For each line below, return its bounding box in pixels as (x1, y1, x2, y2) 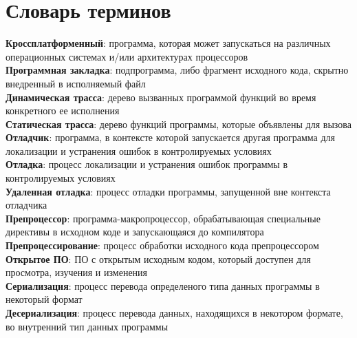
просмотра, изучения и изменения (6, 265, 148, 279)
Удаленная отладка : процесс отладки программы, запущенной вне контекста (6, 184, 331, 198)
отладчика (6, 198, 47, 212)
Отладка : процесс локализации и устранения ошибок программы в (6, 157, 288, 171)
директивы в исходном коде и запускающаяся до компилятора (6, 224, 264, 239)
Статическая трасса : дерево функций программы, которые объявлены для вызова (6, 116, 351, 131)
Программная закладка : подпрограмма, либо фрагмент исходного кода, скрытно (6, 63, 349, 77)
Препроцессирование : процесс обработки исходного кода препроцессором (6, 238, 319, 253)
